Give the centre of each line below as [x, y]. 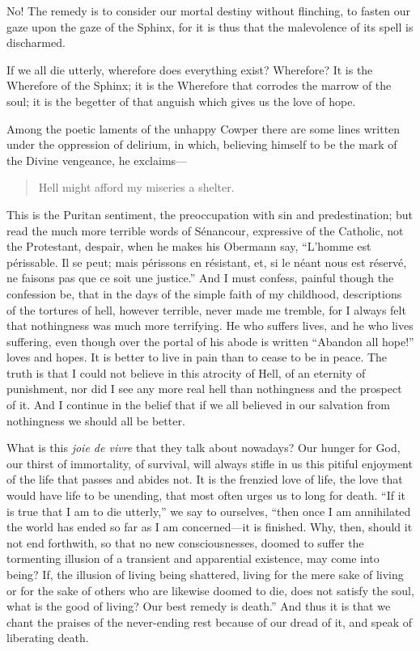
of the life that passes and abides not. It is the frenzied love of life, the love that [205, 479]
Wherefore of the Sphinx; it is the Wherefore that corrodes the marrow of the [199, 85]
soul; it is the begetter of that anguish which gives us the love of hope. [181, 101]
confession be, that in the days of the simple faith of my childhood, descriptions [204, 293]
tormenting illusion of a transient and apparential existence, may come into [193, 558]
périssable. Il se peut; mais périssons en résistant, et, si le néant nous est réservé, [207, 262]
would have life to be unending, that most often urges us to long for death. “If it [206, 495]
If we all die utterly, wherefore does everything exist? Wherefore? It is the [190, 69]
